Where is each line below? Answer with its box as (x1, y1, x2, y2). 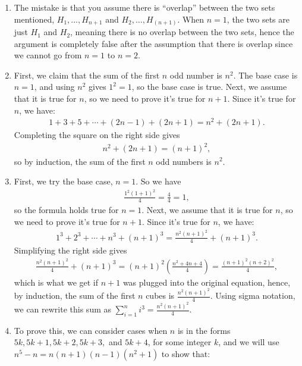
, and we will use (218, 336, 279, 348)
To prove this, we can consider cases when (14, 324, 168, 336)
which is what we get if (14, 276, 99, 288)
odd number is (169, 68, 222, 81)
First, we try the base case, (14, 175, 113, 187)
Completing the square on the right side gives (14, 129, 180, 141)
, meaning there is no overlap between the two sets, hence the (70, 26, 294, 38)
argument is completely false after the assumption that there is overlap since (14, 37, 293, 49)
